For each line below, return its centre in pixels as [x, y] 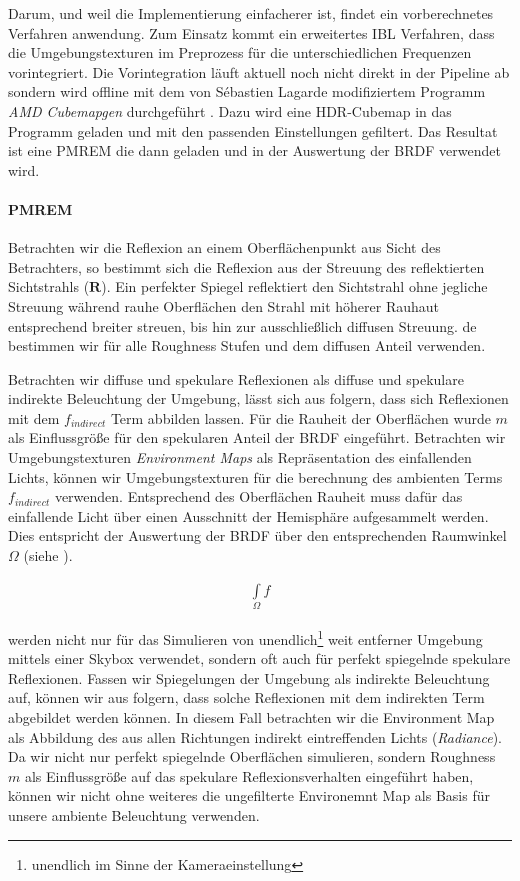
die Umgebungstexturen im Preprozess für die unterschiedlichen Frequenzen [240, 52]
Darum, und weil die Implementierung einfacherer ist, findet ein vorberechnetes [251, 13]
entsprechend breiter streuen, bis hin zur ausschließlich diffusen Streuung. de [242, 325]
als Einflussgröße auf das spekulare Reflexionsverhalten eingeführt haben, [249, 775]
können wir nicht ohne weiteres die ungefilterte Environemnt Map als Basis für [249, 795]
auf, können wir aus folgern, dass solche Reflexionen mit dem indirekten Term [246, 697]
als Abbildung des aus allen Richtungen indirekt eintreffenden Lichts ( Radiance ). [255, 736]
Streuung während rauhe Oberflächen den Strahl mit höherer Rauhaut [224, 305]
